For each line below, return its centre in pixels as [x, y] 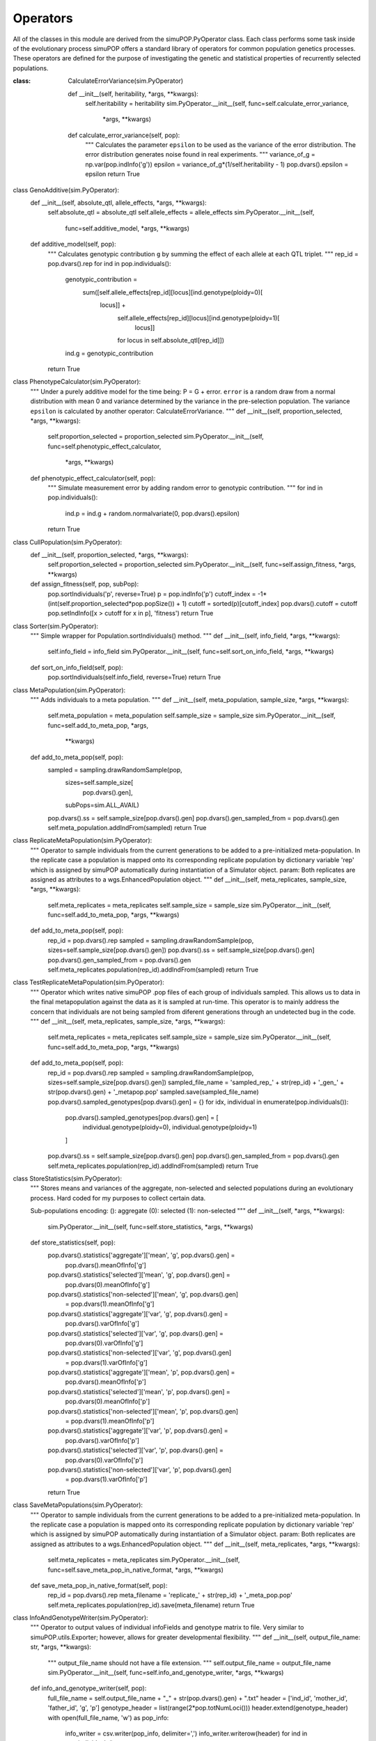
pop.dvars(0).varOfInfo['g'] [104, 1343]
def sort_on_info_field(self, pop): [77, 667]
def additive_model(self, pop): [73, 244]
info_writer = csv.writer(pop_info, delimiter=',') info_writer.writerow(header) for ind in [186, 1733]
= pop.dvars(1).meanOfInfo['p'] [110, 1421]
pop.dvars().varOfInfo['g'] [102, 1324]
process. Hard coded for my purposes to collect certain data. [118, 1198]
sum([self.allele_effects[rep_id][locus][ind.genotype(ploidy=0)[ [173, 292]
